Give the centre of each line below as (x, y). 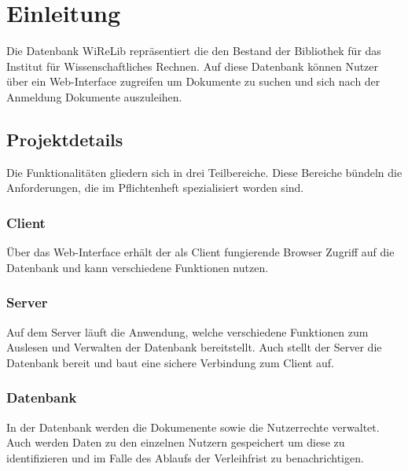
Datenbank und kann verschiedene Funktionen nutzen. (138, 267)
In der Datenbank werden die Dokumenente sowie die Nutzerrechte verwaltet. (193, 427)
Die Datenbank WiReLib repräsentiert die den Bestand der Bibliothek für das (194, 51)
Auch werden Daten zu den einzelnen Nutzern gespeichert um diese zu (176, 442)
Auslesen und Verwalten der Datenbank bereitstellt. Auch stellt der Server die (194, 347)
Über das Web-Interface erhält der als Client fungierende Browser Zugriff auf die (200, 252)
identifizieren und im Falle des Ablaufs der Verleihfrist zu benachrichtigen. (185, 457)
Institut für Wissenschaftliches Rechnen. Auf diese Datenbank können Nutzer (193, 66)
